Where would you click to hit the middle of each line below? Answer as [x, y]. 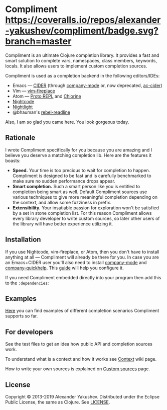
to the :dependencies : [27, 283]
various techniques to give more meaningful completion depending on [85, 197]
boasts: [13, 160]
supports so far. [22, 316]
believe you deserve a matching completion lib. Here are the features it [78, 155]
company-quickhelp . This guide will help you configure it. [64, 268]
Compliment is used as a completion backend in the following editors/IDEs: [82, 75]
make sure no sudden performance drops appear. [64, 181]
